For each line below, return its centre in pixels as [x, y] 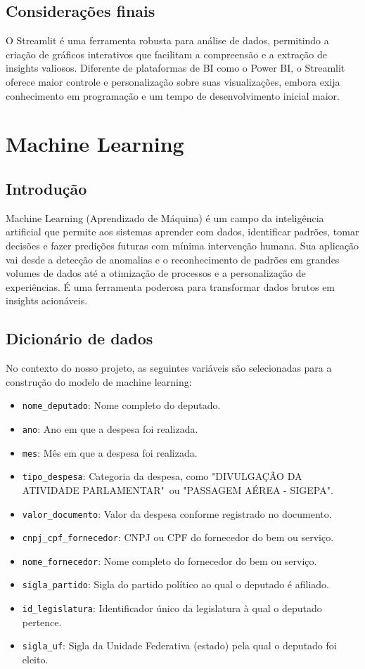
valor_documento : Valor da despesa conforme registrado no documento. [177, 513]
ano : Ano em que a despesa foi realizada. [110, 428]
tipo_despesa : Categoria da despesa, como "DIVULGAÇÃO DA [162, 476]
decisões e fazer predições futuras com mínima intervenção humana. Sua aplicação [182, 245]
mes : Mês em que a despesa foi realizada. [110, 452]
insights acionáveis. [47, 300]
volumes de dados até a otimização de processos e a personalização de [156, 273]
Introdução [46, 188]
